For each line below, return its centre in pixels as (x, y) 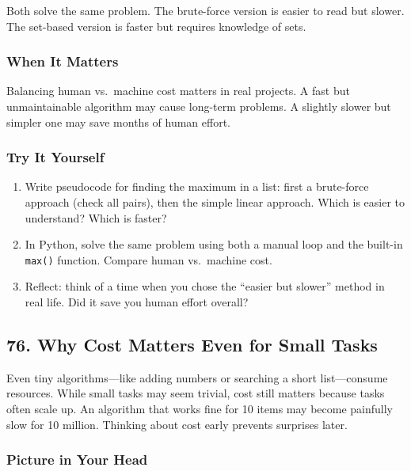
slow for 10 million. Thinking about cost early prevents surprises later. (177, 424)
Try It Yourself (55, 157)
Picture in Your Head (77, 460)
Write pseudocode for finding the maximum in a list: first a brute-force (197, 186)
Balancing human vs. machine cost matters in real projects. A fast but (178, 91)
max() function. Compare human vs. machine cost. (148, 259)
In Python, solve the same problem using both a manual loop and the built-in (214, 244)
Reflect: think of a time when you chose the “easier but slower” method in (205, 286)
